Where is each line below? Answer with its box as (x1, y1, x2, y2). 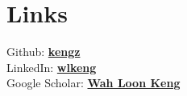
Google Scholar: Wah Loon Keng (6, 74, 181, 91)
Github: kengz (6, 43, 81, 60)
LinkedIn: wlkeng (6, 58, 97, 75)
